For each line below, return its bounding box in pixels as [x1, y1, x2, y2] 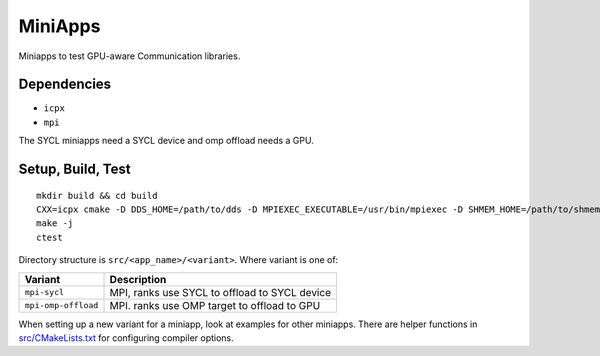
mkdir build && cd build [36, 190, 158, 201]
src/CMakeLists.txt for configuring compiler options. [18, 331, 234, 344]
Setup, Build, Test [18, 161, 131, 178]
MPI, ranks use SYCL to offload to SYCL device [109, 285, 332, 299]
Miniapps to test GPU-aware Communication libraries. [18, 50, 241, 62]
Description [109, 272, 167, 286]
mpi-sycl [24, 287, 65, 298]
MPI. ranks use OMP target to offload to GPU [109, 298, 321, 312]
